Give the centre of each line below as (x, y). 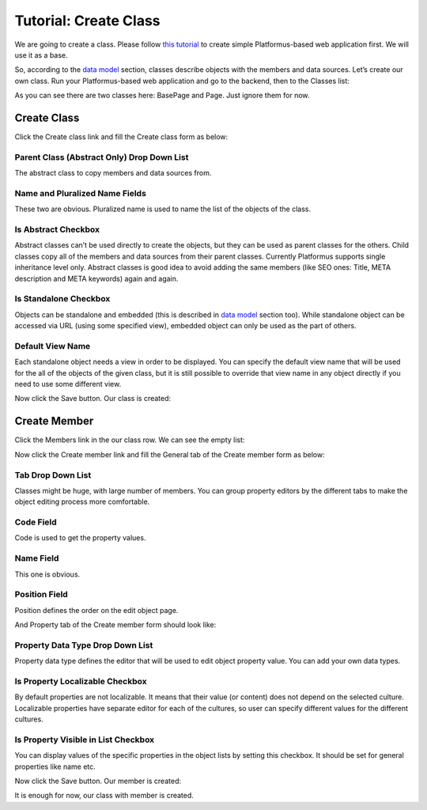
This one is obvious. (47, 574)
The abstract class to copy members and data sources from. (113, 173)
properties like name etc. (55, 766)
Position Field (42, 595)
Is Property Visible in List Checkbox (85, 740)
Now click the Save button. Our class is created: (93, 399)
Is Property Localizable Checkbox (81, 681)
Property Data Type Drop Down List (84, 645)
